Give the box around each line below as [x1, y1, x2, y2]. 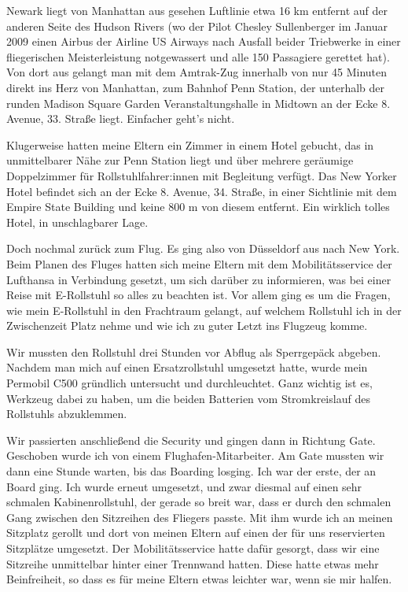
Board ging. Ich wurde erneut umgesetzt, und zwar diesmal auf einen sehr [6, 478, 362, 494]
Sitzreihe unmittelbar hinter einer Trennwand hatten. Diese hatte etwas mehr [6, 555, 379, 572]
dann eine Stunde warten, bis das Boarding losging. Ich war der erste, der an [6, 463, 377, 479]
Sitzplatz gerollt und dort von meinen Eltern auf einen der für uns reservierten [6, 524, 385, 541]
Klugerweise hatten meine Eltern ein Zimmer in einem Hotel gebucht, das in [6, 136, 374, 153]
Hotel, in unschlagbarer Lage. [6, 213, 149, 230]
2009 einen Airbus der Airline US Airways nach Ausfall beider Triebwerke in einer [6, 33, 401, 50]
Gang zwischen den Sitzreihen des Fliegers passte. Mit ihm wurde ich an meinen [6, 509, 393, 525]
